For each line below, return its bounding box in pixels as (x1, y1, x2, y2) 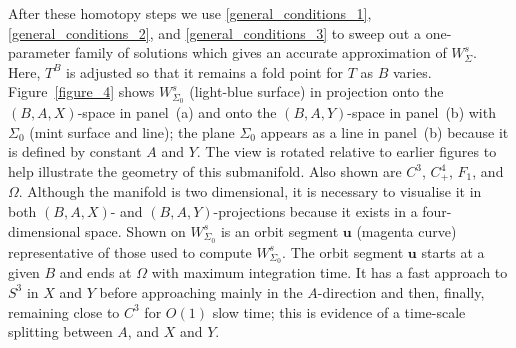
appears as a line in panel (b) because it (260, 121, 509, 142)
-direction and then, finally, (317, 281, 485, 302)
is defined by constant (8, 141, 142, 162)
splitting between (8, 321, 113, 342)
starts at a (421, 241, 485, 262)
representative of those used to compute (8, 241, 252, 262)
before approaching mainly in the (99, 281, 303, 302)
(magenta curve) (356, 220, 457, 241)
